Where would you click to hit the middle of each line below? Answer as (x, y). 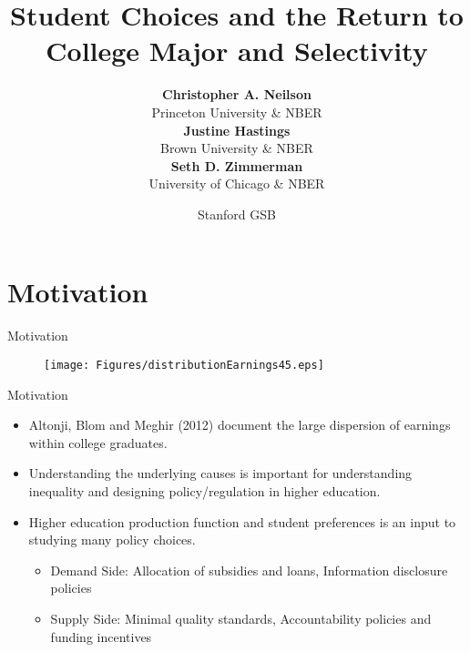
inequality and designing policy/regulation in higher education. (204, 491)
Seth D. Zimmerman (237, 165)
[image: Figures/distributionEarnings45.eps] (184, 365)
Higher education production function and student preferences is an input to (242, 521)
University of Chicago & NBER (237, 183)
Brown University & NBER (237, 148)
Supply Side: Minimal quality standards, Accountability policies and (241, 618)
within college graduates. (98, 442)
